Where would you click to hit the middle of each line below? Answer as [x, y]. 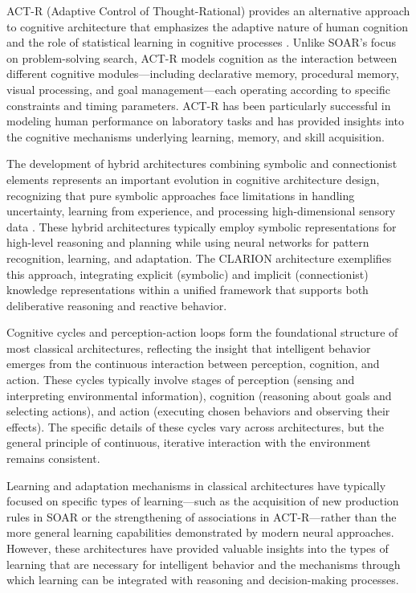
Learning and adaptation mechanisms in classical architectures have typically [196, 485]
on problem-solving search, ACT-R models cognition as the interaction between [202, 57]
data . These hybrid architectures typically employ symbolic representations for [202, 226]
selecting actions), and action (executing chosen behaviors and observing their [198, 411]
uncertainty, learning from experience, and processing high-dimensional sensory [201, 211]
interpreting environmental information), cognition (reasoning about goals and [199, 395]
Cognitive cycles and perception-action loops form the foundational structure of [202, 332]
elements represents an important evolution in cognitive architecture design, [193, 179]
